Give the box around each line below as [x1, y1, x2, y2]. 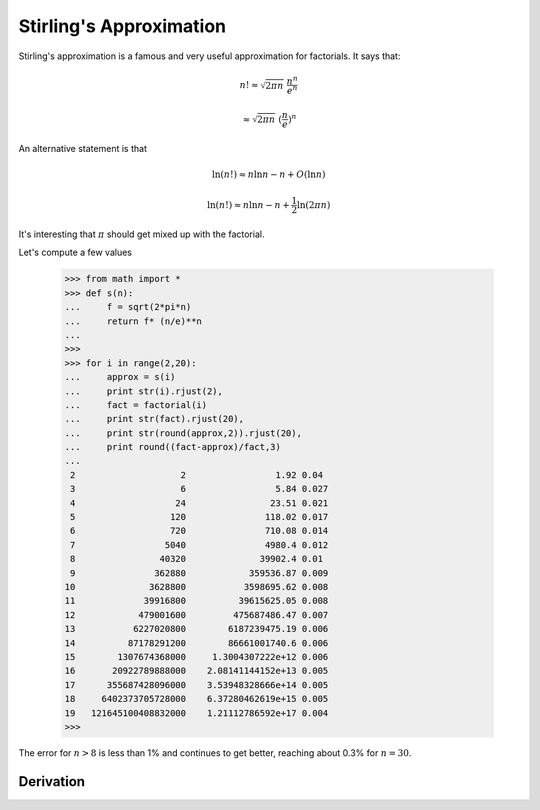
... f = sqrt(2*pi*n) [64, 301, 192, 313]
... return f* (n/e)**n [64, 315, 202, 327]
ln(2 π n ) [296, 199, 331, 210]
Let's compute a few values [18, 246, 132, 259]
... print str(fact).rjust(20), [64, 413, 245, 425]
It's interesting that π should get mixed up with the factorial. [18, 228, 265, 240]
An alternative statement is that [18, 142, 147, 154]
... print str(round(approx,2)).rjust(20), [64, 427, 302, 439]
